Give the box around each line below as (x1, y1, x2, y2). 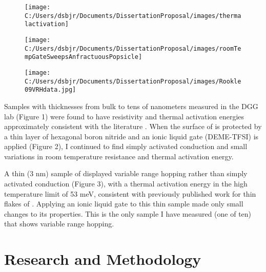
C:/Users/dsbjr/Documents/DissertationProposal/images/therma (25, 12, 241, 19)
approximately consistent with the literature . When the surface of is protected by (4, 121, 262, 132)
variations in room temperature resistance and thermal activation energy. (4, 151, 234, 161)
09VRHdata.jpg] (25, 86, 76, 94)
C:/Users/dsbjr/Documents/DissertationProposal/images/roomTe (25, 45, 241, 52)
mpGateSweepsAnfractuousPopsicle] (25, 53, 142, 61)
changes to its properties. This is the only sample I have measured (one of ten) (4, 208, 252, 219)
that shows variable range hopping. (4, 218, 114, 229)
